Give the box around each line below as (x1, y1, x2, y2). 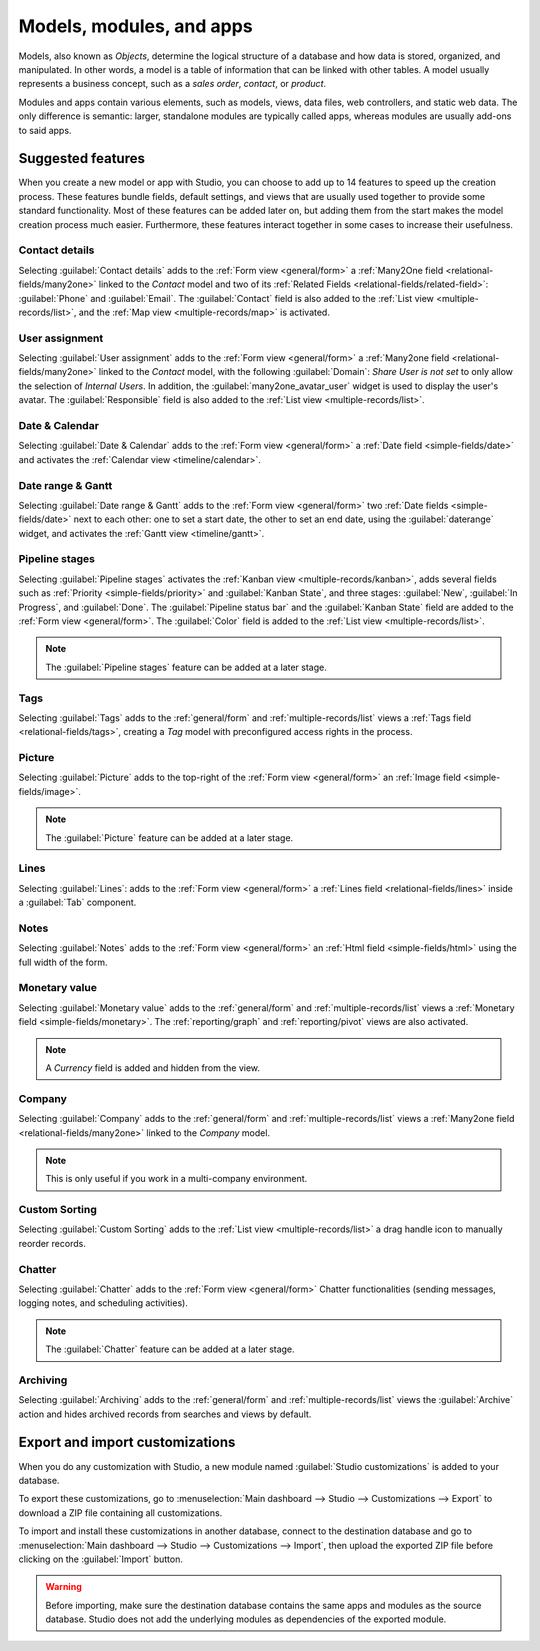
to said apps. (18, 124, 72, 136)
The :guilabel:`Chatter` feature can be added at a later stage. (45, 1343, 295, 1355)
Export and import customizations (18, 1434, 236, 1451)
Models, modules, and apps (18, 15, 254, 37)
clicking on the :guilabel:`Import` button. (18, 1553, 184, 1565)
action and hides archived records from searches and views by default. (18, 1408, 312, 1420)
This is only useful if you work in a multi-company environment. (45, 1173, 308, 1185)
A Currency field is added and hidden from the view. (45, 1061, 260, 1074)
